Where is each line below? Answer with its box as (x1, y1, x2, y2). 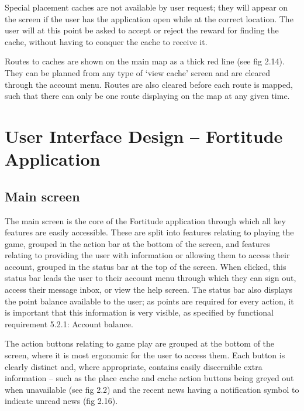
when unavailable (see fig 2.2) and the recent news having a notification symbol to (5, 383, 299, 395)
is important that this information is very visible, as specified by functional (5, 306, 274, 318)
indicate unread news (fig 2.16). (5, 395, 118, 407)
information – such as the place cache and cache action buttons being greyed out (5, 372, 294, 384)
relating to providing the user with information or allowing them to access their (5, 249, 290, 261)
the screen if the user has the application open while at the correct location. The (5, 12, 293, 25)
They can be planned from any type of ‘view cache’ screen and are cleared (5, 66, 271, 78)
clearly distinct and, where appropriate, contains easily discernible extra (5, 360, 262, 372)
